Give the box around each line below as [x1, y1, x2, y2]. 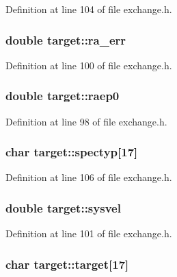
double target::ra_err [5, 31, 126, 48]
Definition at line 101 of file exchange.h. [5, 226, 172, 241]
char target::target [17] [5, 255, 129, 272]
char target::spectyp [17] [5, 143, 138, 160]
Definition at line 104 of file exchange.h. [5, 2, 172, 16]
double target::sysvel [5, 199, 121, 216]
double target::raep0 [5, 87, 120, 104]
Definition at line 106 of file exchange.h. [5, 170, 172, 184]
